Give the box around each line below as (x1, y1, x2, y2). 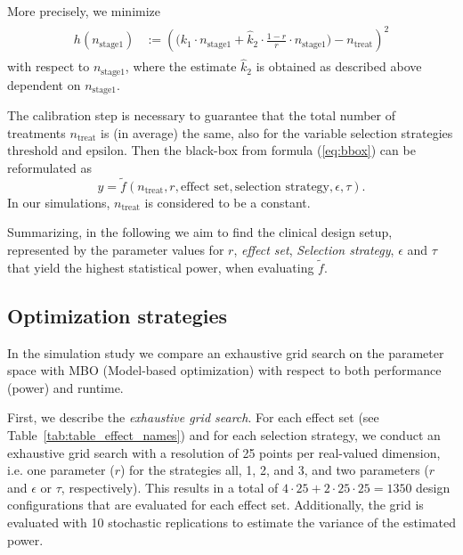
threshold (7, 145, 58, 159)
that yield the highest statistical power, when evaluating (7, 257, 314, 276)
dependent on (7, 75, 81, 94)
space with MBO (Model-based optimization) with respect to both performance (7, 361, 442, 380)
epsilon (85, 145, 124, 159)
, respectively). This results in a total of (61, 477, 279, 496)
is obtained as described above (256, 57, 422, 76)
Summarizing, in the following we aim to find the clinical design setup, (7, 223, 393, 241)
